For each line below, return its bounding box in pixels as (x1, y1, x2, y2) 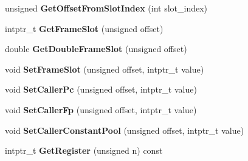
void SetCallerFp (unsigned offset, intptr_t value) (5, 103, 197, 116)
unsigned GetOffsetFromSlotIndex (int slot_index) (5, 2, 208, 14)
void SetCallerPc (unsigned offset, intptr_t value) (5, 83, 197, 96)
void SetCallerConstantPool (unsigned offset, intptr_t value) (5, 123, 244, 136)
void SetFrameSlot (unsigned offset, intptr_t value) (5, 62, 204, 75)
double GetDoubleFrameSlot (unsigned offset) (5, 42, 187, 55)
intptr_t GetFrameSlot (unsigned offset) (5, 22, 164, 34)
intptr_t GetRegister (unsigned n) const (5, 144, 163, 157)
